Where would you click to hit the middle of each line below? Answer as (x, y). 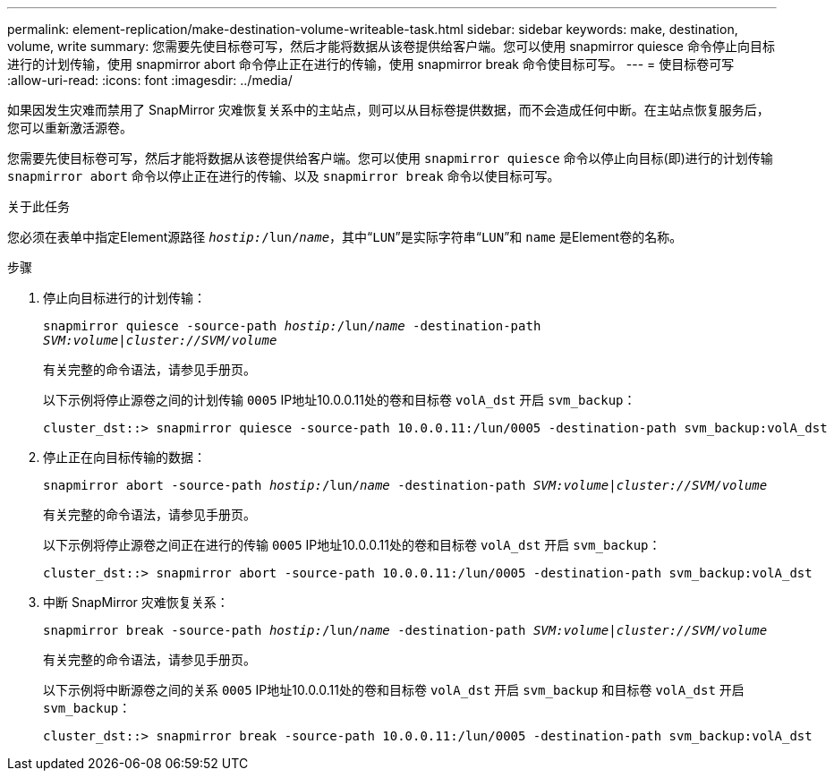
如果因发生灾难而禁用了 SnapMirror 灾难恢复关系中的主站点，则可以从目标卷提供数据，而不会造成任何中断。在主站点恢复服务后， (388, 110)
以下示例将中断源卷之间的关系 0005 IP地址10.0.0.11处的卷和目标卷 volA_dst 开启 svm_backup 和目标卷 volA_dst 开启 (394, 690)
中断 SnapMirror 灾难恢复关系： (136, 602)
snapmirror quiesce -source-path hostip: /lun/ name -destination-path (292, 326)
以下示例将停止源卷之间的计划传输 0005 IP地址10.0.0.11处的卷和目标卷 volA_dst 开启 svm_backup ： (340, 400)
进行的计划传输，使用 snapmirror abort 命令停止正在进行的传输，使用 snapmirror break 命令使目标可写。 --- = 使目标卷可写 (371, 64)
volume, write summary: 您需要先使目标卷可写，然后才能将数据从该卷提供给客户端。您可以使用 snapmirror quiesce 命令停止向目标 (391, 46)
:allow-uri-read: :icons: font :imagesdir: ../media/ (150, 80)
